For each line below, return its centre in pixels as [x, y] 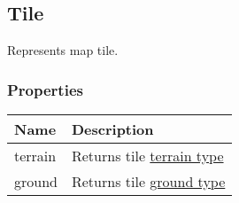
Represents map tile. [63, 50]
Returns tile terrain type [147, 156]
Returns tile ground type [148, 182]
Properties [45, 89]
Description [112, 129]
